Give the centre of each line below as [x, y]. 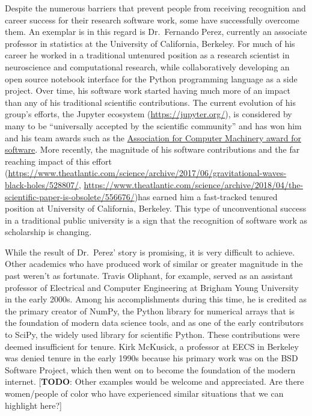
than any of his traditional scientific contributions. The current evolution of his [150, 102]
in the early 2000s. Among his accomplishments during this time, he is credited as [156, 299]
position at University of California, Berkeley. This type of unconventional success [156, 208]
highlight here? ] [33, 405]
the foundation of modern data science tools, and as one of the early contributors [154, 323]
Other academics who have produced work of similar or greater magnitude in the [154, 264]
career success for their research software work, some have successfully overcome [152, 20]
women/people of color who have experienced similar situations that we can [144, 393]
